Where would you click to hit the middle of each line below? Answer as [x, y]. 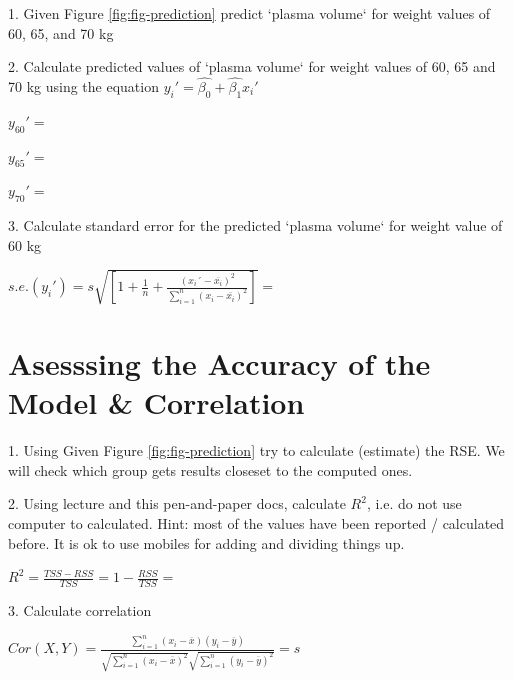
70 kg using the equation [83, 86]
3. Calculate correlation [80, 610]
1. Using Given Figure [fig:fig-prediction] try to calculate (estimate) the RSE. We [256, 450]
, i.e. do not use [414, 503]
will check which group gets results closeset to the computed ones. [210, 469]
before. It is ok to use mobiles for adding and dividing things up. [206, 542]
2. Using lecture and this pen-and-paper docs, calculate [177, 503]
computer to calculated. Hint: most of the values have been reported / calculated [256, 523]
